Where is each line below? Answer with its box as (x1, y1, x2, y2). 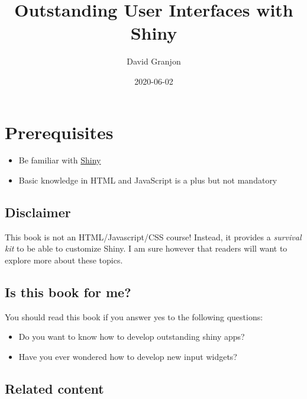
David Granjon (127, 55, 181, 67)
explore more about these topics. (5, 254, 123, 266)
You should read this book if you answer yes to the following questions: (5, 310, 263, 323)
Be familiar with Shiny (18, 154, 101, 166)
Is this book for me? (5, 283, 131, 301)
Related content (5, 379, 104, 397)
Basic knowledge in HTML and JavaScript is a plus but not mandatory (18, 174, 277, 186)
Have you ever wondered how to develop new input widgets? (18, 350, 237, 362)
